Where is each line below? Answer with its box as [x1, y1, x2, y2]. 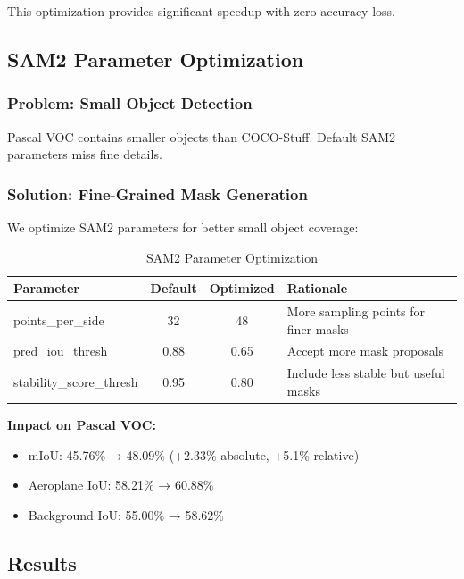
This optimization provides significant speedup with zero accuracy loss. [7, 2, 395, 20]
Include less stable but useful [286, 364, 445, 382]
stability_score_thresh [13, 373, 138, 391]
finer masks [286, 319, 349, 338]
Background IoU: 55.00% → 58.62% [28, 505, 224, 524]
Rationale [286, 279, 348, 298]
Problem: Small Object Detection [7, 92, 253, 114]
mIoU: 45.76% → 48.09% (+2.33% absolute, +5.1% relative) [28, 445, 360, 464]
